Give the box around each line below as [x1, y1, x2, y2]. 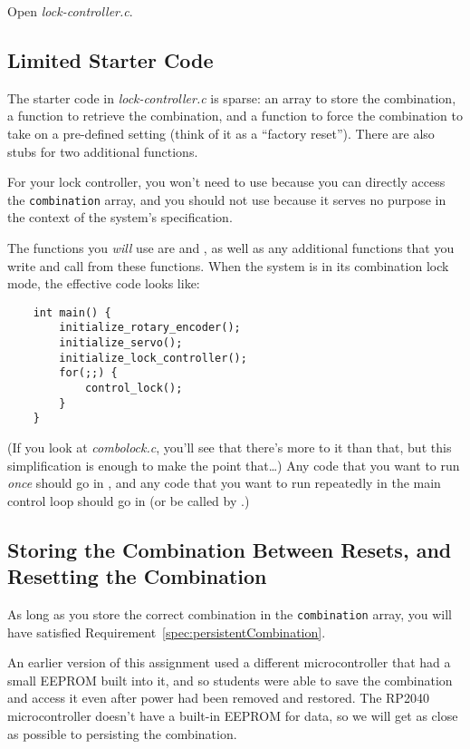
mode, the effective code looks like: [7, 274, 200, 293]
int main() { [33, 306, 111, 319]
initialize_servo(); [59, 336, 183, 350]
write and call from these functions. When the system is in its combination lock [7, 256, 449, 275]
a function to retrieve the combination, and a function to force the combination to [7, 106, 463, 125]
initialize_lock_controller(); [59, 351, 247, 365]
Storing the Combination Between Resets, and [7, 535, 452, 563]
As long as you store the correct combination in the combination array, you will [7, 605, 452, 624]
